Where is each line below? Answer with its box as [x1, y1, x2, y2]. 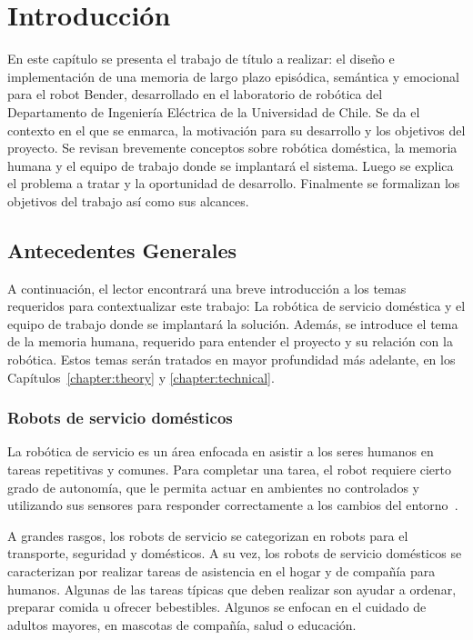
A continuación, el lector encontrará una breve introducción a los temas [7, 278, 407, 297]
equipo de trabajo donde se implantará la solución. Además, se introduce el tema [7, 314, 458, 333]
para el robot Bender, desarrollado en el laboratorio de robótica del [7, 85, 383, 104]
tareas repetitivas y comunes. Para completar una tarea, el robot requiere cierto [7, 460, 452, 479]
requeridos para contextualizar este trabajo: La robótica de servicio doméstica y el [7, 296, 466, 315]
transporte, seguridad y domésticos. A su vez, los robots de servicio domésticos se [7, 544, 462, 563]
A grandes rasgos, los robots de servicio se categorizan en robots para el [7, 525, 408, 545]
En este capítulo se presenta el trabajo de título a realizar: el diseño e [7, 49, 395, 68]
